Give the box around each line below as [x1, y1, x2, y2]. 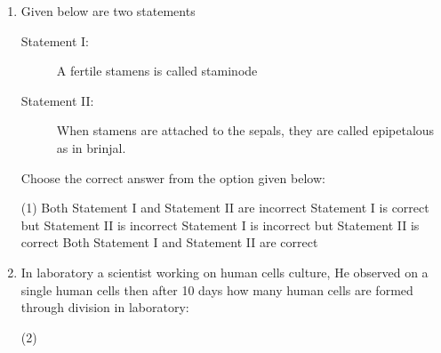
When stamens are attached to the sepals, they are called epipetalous [56, 121, 435, 140]
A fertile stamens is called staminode [56, 61, 258, 80]
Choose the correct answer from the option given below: [20, 168, 325, 187]
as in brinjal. [56, 138, 126, 156]
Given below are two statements [20, 2, 196, 20]
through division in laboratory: [20, 298, 189, 317]
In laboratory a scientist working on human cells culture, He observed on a [20, 262, 429, 281]
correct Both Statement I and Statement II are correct [20, 233, 318, 252]
